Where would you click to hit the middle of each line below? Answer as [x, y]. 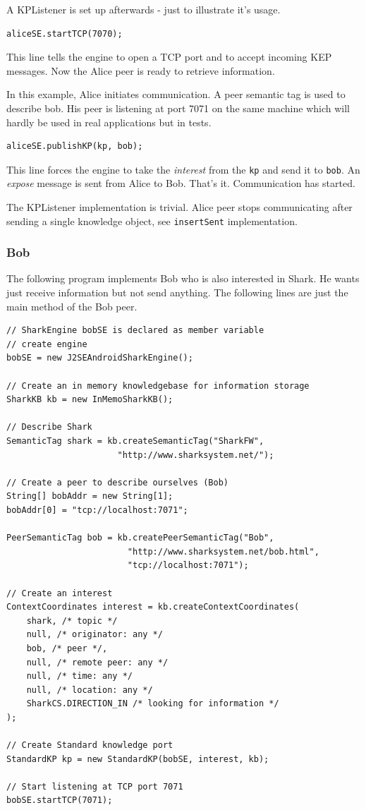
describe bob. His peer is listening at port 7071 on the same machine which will [178, 108]
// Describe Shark [49, 427]
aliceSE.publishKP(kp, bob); [75, 146]
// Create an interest [60, 593]
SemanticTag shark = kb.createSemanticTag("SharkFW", [135, 441]
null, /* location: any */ [90, 690]
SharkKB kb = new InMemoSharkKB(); [90, 400]
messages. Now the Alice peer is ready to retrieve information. [141, 70]
